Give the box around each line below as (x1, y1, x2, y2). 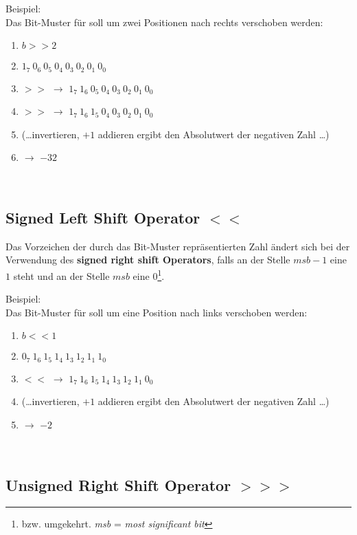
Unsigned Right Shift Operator (5, 474, 231, 495)
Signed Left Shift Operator (5, 207, 200, 228)
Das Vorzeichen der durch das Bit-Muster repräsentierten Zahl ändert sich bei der (5, 239, 350, 253)
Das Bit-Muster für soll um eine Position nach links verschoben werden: (5, 305, 308, 319)
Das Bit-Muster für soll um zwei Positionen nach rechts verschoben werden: (5, 14, 323, 29)
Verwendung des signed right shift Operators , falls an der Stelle (5, 252, 290, 267)
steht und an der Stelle (13, 268, 110, 283)
